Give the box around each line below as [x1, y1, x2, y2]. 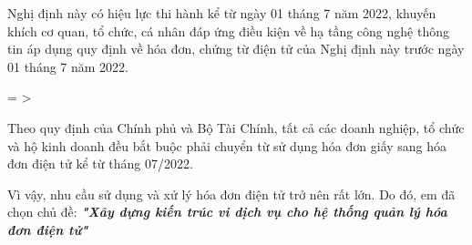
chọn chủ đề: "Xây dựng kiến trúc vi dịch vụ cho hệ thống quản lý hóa [7, 202, 447, 221]
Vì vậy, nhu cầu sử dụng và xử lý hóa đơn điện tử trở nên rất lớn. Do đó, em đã [7, 184, 456, 203]
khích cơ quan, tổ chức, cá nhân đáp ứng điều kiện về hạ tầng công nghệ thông [7, 21, 449, 40]
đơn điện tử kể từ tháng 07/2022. [7, 154, 193, 173]
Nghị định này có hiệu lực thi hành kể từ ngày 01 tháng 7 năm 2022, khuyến [7, 4, 436, 22]
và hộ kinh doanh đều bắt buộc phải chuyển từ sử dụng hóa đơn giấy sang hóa [7, 136, 447, 155]
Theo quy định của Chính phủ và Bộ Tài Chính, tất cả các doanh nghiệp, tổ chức [7, 117, 465, 137]
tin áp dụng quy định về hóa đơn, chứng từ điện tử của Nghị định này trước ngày [7, 39, 465, 58]
